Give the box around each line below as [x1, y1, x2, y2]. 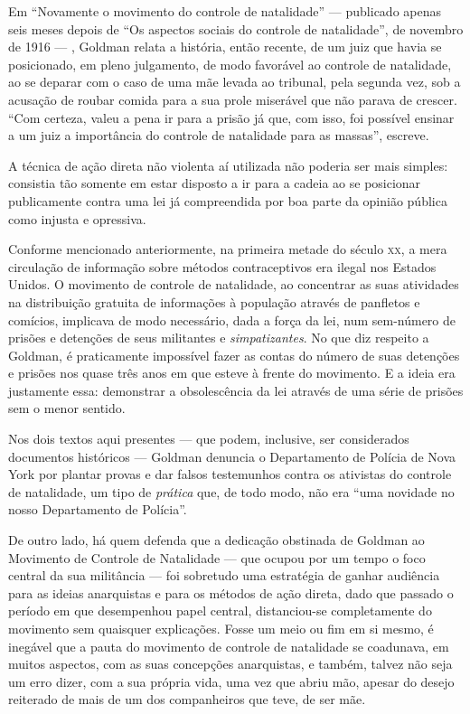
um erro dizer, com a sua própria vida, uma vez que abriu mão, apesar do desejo [8, 672, 455, 691]
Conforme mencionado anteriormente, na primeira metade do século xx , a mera [8, 240, 447, 258]
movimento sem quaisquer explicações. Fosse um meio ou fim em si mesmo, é [8, 619, 434, 637]
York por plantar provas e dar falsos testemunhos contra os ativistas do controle [8, 465, 452, 484]
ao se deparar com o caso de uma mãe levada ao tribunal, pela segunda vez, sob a [8, 72, 461, 91]
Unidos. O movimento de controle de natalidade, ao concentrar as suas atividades [8, 275, 459, 294]
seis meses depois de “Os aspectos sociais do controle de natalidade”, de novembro [8, 19, 464, 38]
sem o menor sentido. [8, 399, 126, 418]
